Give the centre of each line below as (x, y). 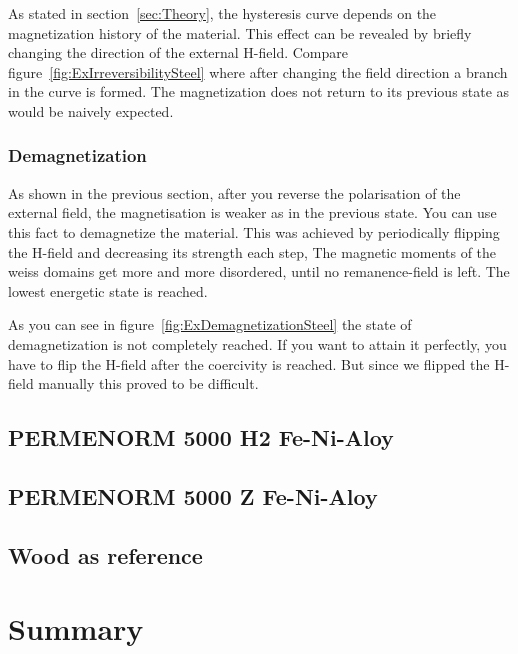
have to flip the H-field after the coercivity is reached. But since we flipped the (249, 363)
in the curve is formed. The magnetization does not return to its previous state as (259, 91)
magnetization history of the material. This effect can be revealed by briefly (240, 32)
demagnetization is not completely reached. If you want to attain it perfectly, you (257, 343)
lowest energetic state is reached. (108, 290)
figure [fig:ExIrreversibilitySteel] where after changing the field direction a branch (258, 71)
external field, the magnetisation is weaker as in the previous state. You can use (252, 212)
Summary (76, 628)
